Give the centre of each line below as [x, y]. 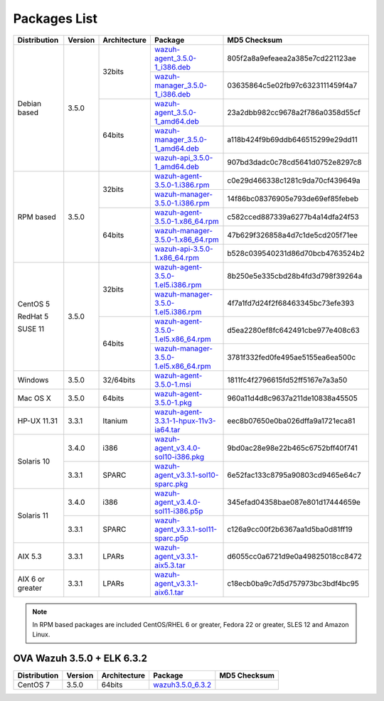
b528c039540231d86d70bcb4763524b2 [296, 253]
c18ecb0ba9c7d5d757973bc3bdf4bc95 [293, 583]
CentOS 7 [33, 685]
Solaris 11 [33, 515]
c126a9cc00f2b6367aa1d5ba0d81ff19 [290, 529]
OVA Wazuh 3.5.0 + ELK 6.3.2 [80, 659]
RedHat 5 [33, 316]
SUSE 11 [31, 329]
